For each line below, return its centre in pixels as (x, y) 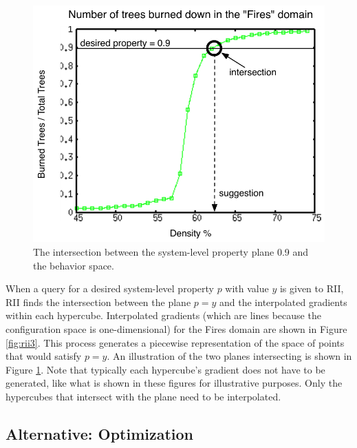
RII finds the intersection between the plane (98, 302)
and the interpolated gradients (283, 302)
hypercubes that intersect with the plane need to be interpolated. (143, 397)
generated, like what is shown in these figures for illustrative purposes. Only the (174, 383)
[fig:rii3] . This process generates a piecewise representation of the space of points (175, 342)
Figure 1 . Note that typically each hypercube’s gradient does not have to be (165, 369)
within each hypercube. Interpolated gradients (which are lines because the (163, 315)
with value (247, 288)
